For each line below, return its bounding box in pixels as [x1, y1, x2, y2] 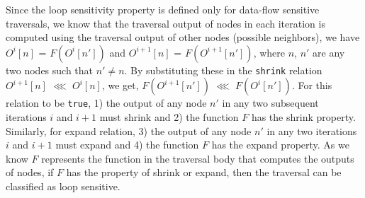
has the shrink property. [251, 110, 356, 124]
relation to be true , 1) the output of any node [6, 95, 207, 110]
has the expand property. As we [211, 137, 349, 152]
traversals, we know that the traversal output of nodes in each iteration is [6, 16, 325, 30]
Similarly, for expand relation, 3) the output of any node [6, 123, 252, 138]
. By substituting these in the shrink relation [124, 62, 322, 77]
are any [313, 45, 345, 59]
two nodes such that [6, 62, 94, 77]
